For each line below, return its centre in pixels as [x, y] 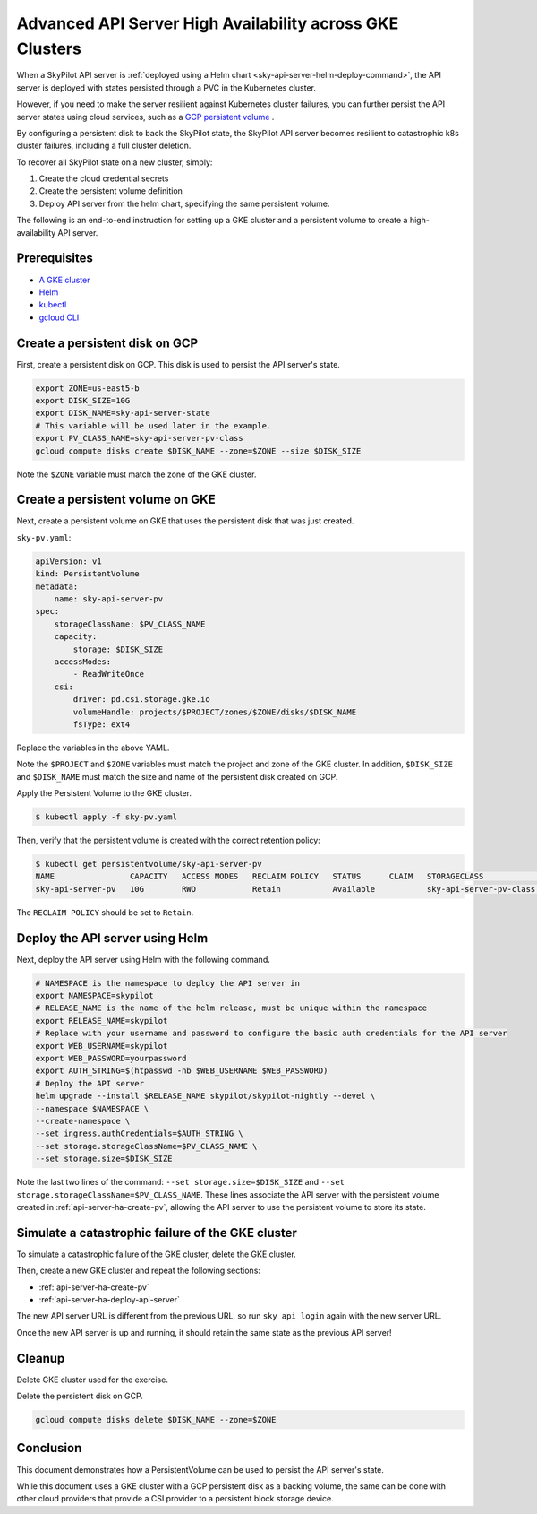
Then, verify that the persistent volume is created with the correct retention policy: [169, 840]
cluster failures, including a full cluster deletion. [104, 146]
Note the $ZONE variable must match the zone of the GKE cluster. [136, 474]
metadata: [57, 586]
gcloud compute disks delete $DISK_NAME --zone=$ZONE [156, 1420]
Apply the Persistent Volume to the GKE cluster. [104, 793]
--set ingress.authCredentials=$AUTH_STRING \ [139, 1133]
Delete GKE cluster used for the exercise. [93, 1380]
